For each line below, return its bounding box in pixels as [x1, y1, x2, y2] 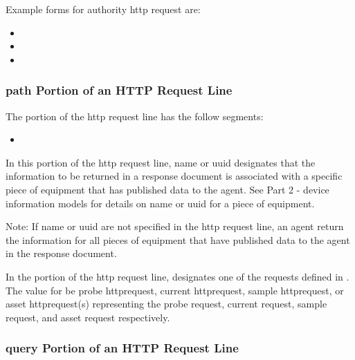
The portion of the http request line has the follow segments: [6, 108, 264, 123]
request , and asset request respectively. [6, 310, 170, 324]
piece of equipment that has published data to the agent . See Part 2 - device [6, 182, 329, 196]
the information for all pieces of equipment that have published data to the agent [6, 232, 350, 247]
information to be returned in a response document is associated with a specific [6, 169, 343, 183]
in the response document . [6, 246, 117, 260]
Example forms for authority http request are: [6, 2, 201, 16]
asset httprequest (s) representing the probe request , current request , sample [6, 296, 327, 311]
